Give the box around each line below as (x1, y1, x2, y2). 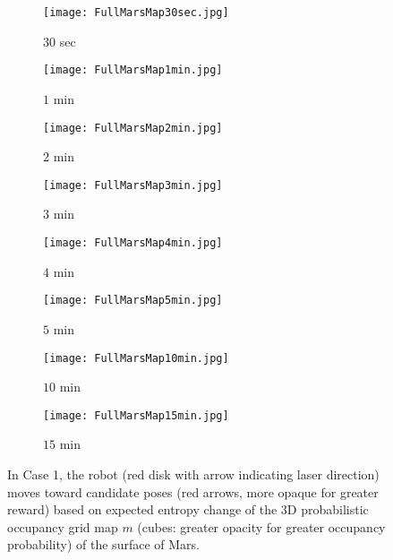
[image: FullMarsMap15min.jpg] (43, 409, 229, 422)
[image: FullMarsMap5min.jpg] (43, 294, 223, 307)
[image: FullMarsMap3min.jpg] (43, 178, 223, 192)
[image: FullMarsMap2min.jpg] (43, 121, 223, 134)
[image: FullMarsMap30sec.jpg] (43, 6, 229, 19)
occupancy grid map (7, 517, 118, 536)
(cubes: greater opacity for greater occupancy (137, 517, 386, 536)
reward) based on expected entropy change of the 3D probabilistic (7, 500, 369, 519)
